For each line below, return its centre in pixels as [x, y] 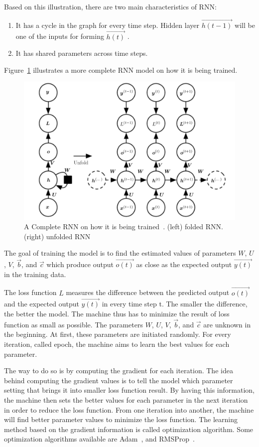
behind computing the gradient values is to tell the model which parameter [119, 380]
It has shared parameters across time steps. [82, 53]
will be [245, 25]
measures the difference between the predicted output [148, 292]
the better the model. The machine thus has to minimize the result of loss [117, 313]
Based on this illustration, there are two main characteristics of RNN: [110, 6]
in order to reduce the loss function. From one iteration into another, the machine [129, 409]
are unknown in [227, 324]
